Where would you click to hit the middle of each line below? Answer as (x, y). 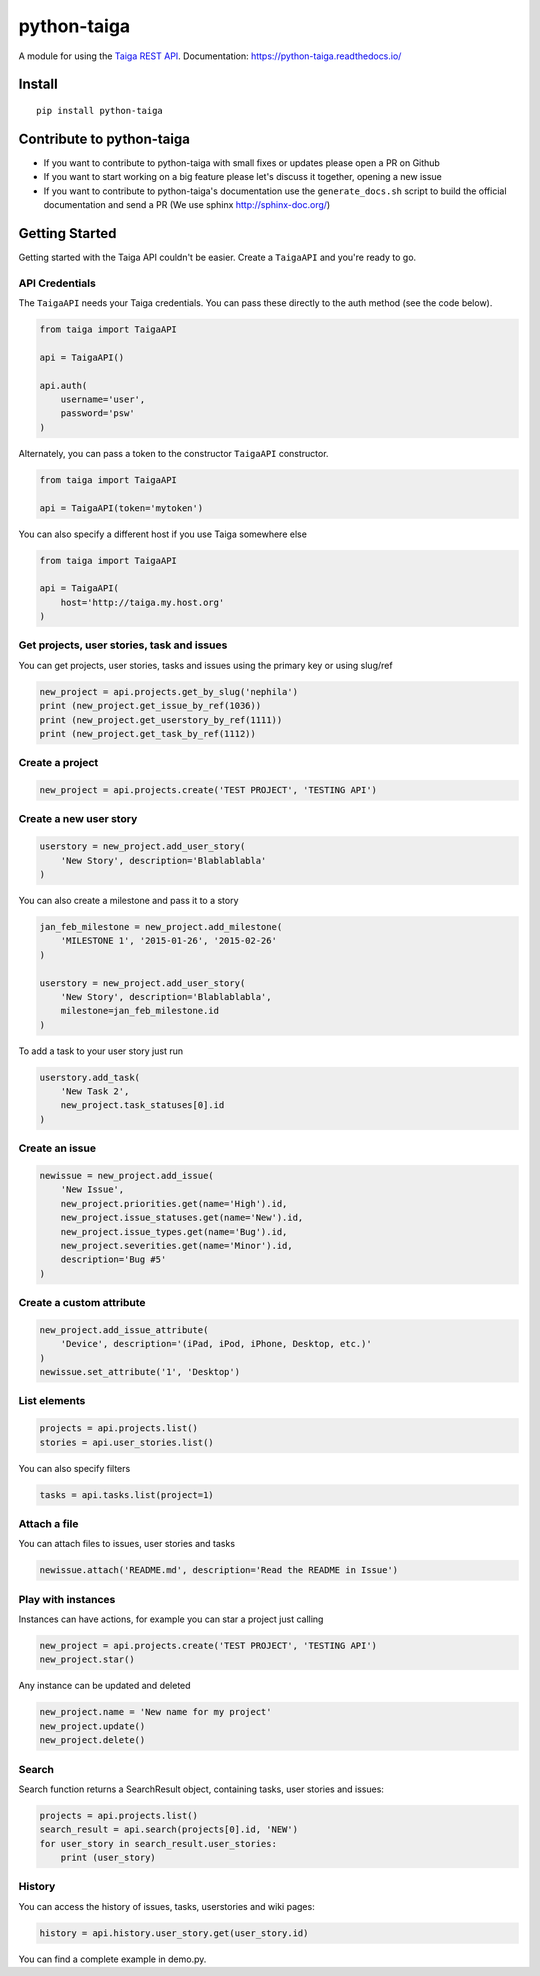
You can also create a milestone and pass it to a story (128, 901)
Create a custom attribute (82, 1303)
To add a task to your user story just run (101, 1051)
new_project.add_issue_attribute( (124, 1329)
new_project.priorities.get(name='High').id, (174, 1203)
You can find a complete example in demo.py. (112, 1959)
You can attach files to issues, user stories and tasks (126, 1544)
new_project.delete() (92, 1740)
